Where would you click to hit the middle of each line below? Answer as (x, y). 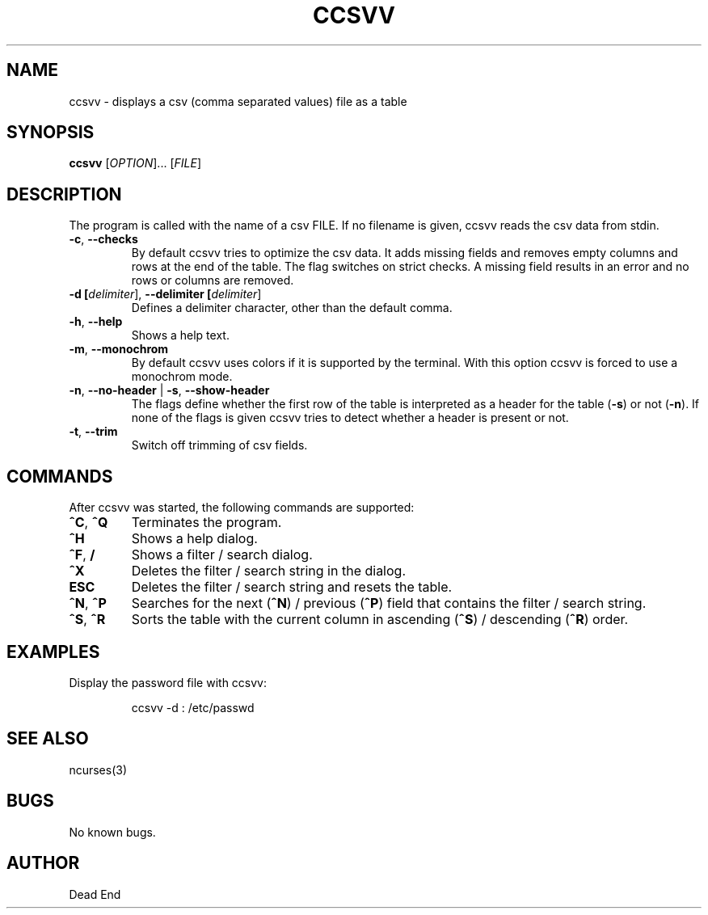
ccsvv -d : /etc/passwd (193, 707)
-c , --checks (103, 239)
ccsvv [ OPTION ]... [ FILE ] (135, 163)
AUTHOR (43, 863)
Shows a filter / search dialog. (222, 555)
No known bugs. (112, 832)
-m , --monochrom (119, 349)
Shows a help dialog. (194, 539)
